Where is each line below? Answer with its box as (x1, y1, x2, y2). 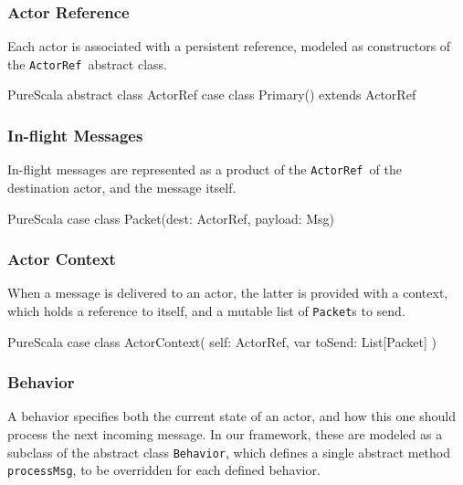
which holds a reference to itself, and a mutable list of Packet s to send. (7, 300, 405, 320)
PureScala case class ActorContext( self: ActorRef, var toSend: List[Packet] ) (7, 332, 437, 351)
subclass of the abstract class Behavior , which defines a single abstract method (7, 442, 451, 461)
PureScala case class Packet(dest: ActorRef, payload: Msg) (7, 208, 335, 227)
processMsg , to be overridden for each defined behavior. (7, 460, 321, 480)
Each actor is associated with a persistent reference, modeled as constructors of (7, 37, 451, 56)
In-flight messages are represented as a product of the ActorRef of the (7, 160, 402, 179)
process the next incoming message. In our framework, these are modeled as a (7, 425, 443, 443)
